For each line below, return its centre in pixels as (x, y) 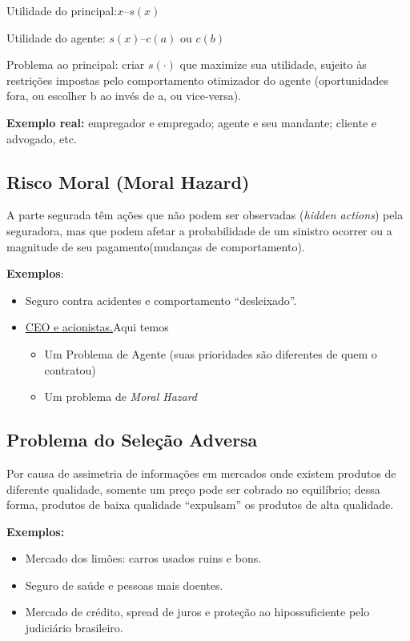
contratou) (70, 369)
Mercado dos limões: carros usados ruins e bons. (143, 558)
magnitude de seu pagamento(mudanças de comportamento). (156, 246)
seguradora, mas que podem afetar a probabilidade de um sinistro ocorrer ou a (199, 230)
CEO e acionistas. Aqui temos (97, 327)
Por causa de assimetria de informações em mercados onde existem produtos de (201, 473)
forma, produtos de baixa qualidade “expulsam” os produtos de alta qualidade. (200, 505)
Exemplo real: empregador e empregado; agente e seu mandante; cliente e (191, 122)
